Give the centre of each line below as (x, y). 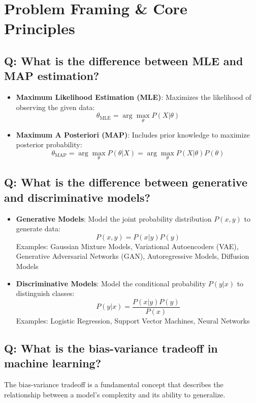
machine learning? (53, 363)
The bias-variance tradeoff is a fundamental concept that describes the (114, 384)
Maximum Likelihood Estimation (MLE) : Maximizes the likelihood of (134, 97)
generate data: (38, 229)
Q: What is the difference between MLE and (124, 60)
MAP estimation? (52, 76)
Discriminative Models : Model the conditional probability (111, 283)
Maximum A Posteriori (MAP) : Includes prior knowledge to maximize (133, 134)
